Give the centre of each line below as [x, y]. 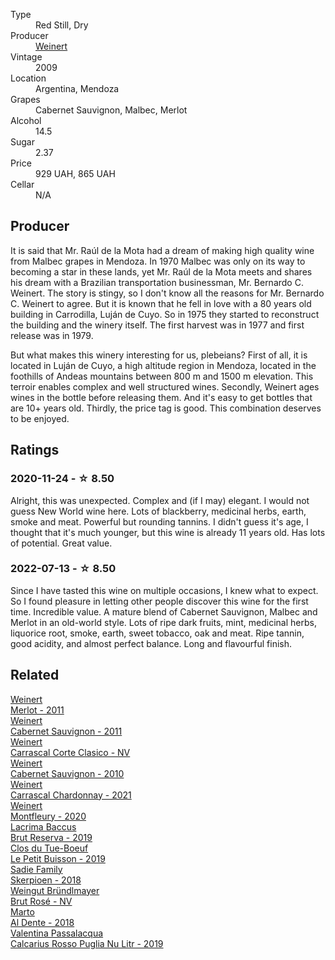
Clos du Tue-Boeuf [49, 848]
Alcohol [26, 120]
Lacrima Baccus [43, 826]
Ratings [35, 450]
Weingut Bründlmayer [55, 890]
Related [35, 675]
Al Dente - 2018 [42, 922]
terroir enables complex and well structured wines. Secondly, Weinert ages [165, 386]
